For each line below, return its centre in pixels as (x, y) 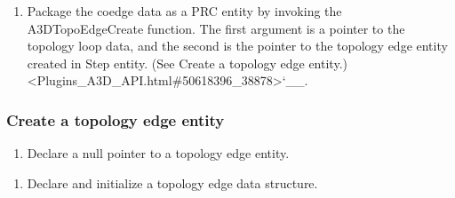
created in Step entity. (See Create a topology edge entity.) (187, 63)
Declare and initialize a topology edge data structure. (172, 182)
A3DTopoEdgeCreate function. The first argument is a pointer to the (216, 28)
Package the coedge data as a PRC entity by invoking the (184, 11)
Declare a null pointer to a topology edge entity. (158, 153)
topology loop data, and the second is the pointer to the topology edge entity (237, 46)
